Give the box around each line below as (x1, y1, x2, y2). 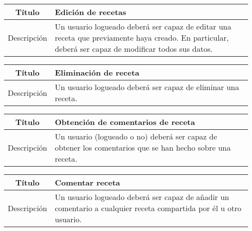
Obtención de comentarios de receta (55, 116, 195, 127)
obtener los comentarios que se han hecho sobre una (55, 142, 231, 153)
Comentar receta (55, 177, 120, 188)
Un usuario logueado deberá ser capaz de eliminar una (55, 81, 239, 92)
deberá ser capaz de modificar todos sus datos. (55, 43, 213, 54)
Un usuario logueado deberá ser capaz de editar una (55, 21, 232, 32)
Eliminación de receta (55, 67, 140, 78)
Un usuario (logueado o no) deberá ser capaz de (55, 131, 217, 142)
